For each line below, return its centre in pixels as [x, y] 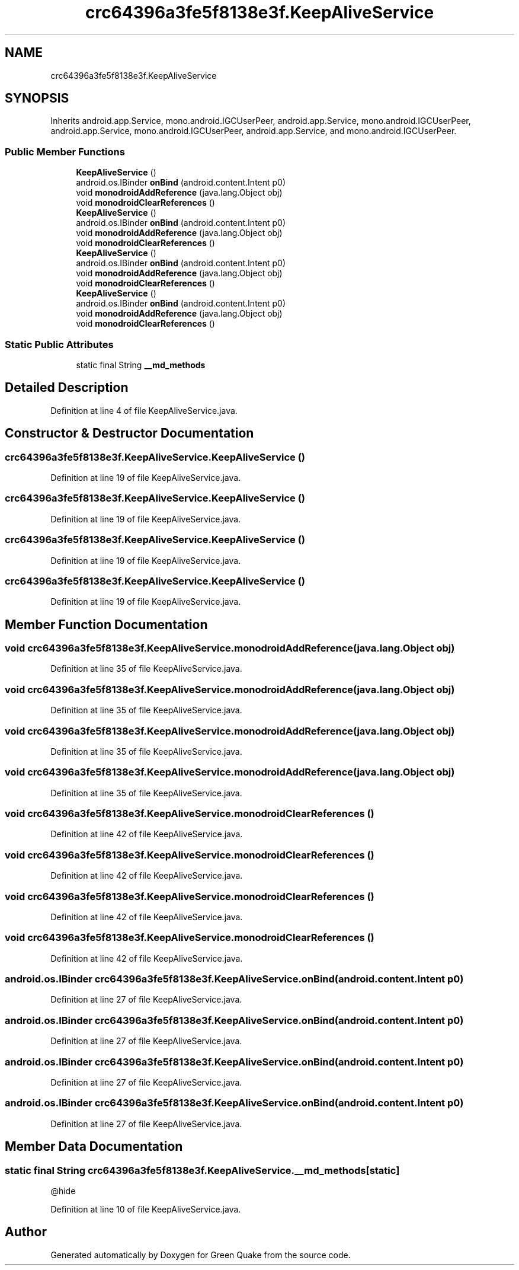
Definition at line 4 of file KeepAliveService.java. [144, 410]
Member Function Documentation [106, 624]
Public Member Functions [65, 151]
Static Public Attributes [59, 344]
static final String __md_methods [141, 365]
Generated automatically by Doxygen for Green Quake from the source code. [201, 1255]
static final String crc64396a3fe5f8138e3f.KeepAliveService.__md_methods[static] [202, 1170]
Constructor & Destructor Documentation [129, 433]
